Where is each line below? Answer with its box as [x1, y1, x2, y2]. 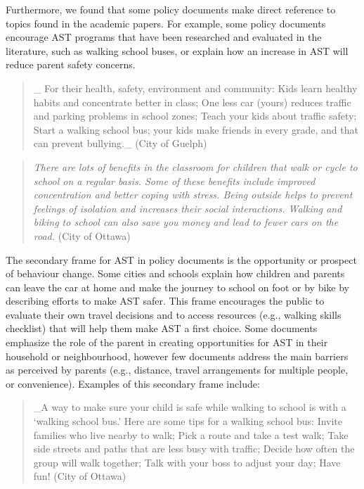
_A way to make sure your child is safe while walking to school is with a [33, 400, 346, 414]
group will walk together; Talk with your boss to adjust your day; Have [33, 455, 341, 469]
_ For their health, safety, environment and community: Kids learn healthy [33, 80, 358, 95]
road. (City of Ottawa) [33, 228, 131, 243]
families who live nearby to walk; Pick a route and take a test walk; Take [33, 427, 349, 442]
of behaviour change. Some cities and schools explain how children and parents [6, 266, 345, 281]
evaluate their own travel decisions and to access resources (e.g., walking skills [6, 307, 342, 322]
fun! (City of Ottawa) [33, 469, 126, 483]
